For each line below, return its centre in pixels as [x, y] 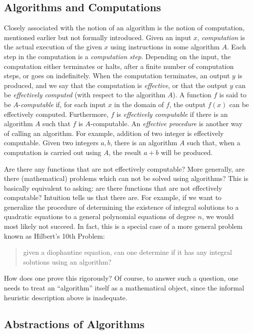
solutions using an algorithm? [67, 261]
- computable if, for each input [62, 104]
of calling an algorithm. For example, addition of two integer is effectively [114, 133]
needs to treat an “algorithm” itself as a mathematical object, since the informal [124, 288]
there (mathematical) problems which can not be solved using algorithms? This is [126, 178]
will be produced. [187, 152]
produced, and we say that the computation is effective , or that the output [116, 85]
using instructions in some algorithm [165, 47]
